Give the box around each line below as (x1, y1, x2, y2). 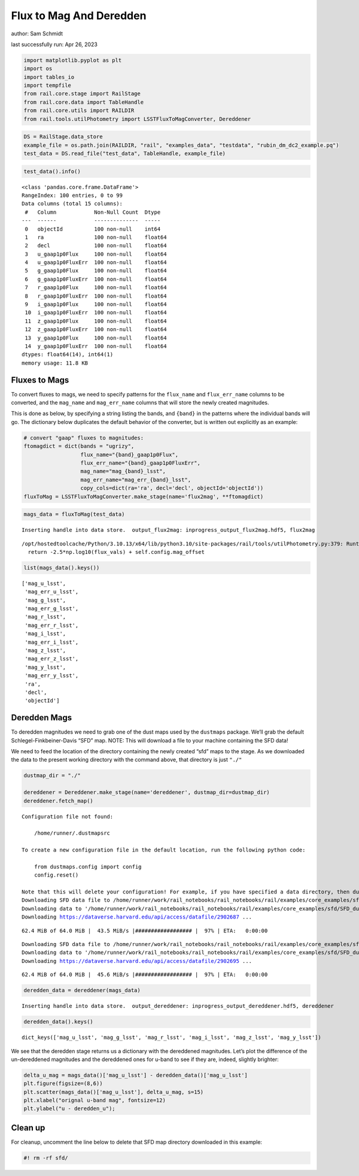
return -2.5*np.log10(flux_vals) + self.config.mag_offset (28, 548, 205, 555)
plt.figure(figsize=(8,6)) (23, 1080, 103, 1087)
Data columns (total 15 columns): (22, 201, 123, 207)
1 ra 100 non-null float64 (25, 234, 167, 241)
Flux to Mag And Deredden (11, 9, 147, 22)
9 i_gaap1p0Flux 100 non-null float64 (25, 301, 167, 308)
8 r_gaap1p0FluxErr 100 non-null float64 (25, 292, 167, 299)
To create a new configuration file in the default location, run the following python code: (22, 847, 306, 853)
